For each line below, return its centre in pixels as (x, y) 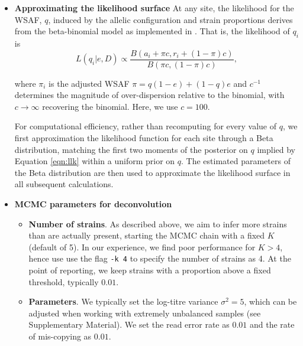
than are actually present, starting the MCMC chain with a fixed (147, 235)
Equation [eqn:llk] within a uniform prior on (95, 161)
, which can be (270, 301)
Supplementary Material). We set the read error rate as (129, 324)
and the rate (272, 324)
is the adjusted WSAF (89, 83)
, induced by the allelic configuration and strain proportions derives (170, 19)
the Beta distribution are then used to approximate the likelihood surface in (152, 172)
